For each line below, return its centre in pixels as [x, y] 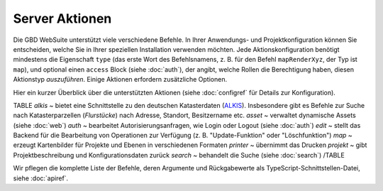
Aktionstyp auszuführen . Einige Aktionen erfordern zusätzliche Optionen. [120, 80]
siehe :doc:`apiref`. [41, 178]
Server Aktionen [62, 18]
